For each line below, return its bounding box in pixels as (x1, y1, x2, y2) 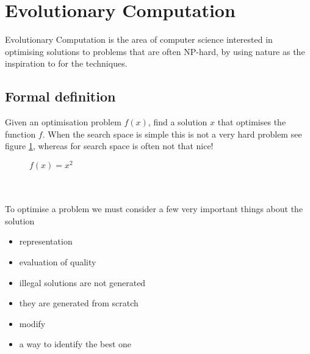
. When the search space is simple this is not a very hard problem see (42, 127, 302, 140)
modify (19, 317, 46, 330)
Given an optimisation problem (5, 116, 121, 128)
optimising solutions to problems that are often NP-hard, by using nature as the (5, 45, 305, 57)
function (5, 127, 36, 140)
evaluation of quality (19, 255, 96, 268)
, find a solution (148, 116, 207, 128)
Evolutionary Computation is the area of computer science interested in (5, 33, 273, 46)
